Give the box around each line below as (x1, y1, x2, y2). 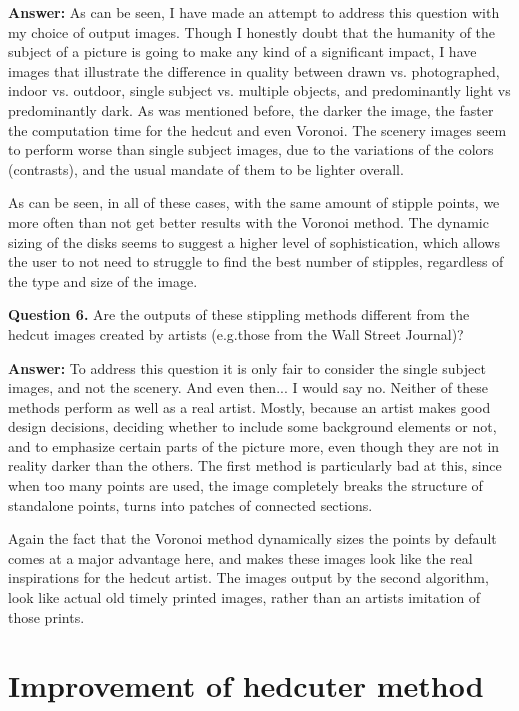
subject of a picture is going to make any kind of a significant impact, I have (8, 41, 477, 62)
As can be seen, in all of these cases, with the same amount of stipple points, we (8, 192, 500, 213)
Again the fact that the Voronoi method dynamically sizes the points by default (8, 528, 497, 549)
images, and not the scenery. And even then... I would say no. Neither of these (8, 377, 488, 398)
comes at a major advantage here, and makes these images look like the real (8, 547, 473, 568)
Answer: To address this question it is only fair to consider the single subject (8, 357, 486, 378)
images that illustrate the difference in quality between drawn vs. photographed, (8, 60, 500, 81)
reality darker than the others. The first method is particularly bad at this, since (8, 455, 502, 476)
